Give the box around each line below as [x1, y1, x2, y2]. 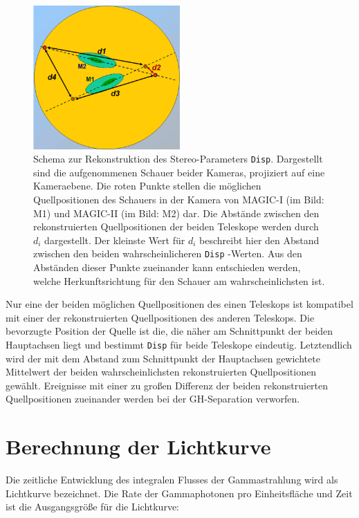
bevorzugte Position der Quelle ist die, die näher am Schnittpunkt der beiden [6, 324, 333, 338]
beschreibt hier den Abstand [199, 232, 320, 247]
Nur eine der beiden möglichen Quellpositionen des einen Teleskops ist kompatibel [6, 297, 353, 311]
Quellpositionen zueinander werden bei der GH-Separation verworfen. [6, 391, 300, 406]
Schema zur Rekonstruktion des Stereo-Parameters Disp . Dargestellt [33, 151, 323, 166]
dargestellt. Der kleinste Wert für [44, 232, 185, 247]
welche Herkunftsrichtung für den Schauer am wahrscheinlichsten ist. [33, 273, 325, 288]
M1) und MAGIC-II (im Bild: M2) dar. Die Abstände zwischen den [33, 205, 320, 220]
